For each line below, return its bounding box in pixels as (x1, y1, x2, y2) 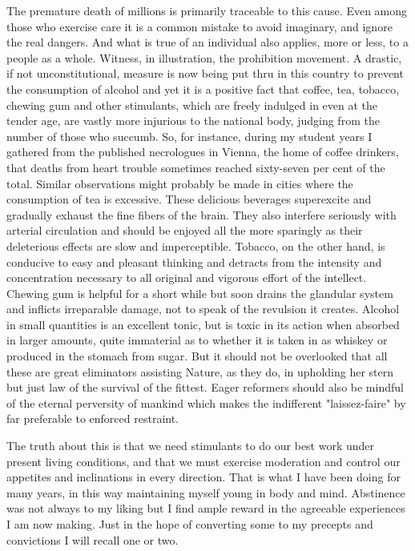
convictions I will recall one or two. (6, 531, 179, 548)
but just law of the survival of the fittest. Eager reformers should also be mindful (6, 379, 404, 396)
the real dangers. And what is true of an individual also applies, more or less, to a (6, 34, 409, 50)
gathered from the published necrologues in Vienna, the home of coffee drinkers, (6, 143, 399, 160)
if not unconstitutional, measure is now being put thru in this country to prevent (6, 65, 404, 82)
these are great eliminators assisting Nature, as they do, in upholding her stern (6, 363, 393, 380)
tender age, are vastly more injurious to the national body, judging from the (6, 112, 380, 129)
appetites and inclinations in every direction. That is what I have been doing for (6, 469, 401, 485)
